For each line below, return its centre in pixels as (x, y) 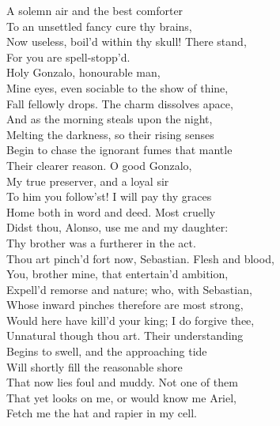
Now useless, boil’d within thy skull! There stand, (127, 41)
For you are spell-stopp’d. (68, 57)
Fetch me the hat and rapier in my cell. (102, 413)
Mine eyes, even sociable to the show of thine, (117, 87)
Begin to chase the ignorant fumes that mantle (119, 150)
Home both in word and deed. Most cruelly (111, 211)
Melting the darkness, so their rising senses (110, 134)
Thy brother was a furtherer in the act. (101, 242)
